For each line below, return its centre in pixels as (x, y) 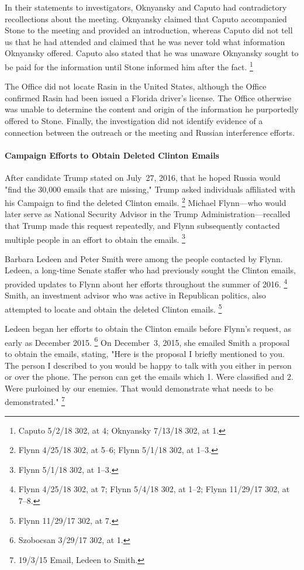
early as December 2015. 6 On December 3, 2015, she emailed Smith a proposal (147, 341)
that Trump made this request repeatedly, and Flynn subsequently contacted (142, 226)
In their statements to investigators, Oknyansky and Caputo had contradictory (146, 7)
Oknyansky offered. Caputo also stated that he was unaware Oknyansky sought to (152, 53)
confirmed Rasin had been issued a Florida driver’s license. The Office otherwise (148, 97)
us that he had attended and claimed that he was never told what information (145, 41)
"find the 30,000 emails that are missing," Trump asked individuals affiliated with (150, 189)
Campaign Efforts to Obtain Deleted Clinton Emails (112, 155)
